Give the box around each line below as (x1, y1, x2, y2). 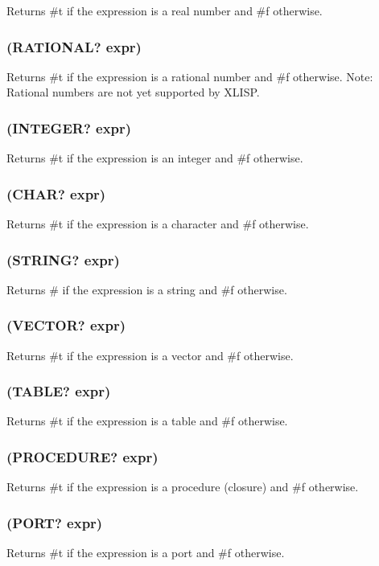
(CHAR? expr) (6, 183, 106, 203)
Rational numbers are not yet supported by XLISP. (6, 84, 260, 100)
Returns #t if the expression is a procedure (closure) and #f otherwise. (6, 478, 359, 495)
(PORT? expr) (6, 512, 103, 532)
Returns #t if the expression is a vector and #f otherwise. (6, 347, 294, 363)
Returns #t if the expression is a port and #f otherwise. (6, 544, 285, 561)
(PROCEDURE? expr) (6, 446, 159, 466)
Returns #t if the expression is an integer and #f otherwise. (6, 150, 303, 166)
